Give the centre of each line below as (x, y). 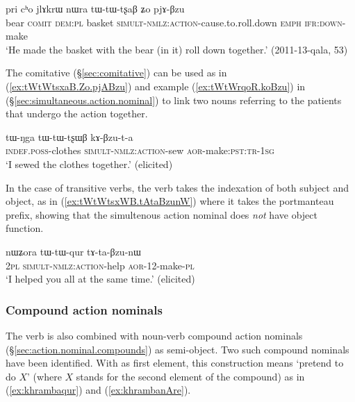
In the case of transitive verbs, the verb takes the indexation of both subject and (177, 187)
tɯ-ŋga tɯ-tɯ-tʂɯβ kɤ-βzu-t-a (69, 136)
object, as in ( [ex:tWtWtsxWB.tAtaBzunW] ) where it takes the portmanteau (170, 201)
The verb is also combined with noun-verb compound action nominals (154, 335)
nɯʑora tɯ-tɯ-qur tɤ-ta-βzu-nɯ (73, 251)
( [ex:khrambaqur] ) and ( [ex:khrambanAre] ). (98, 390)
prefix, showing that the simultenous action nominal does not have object (162, 214)
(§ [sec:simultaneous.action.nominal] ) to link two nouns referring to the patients (174, 100)
